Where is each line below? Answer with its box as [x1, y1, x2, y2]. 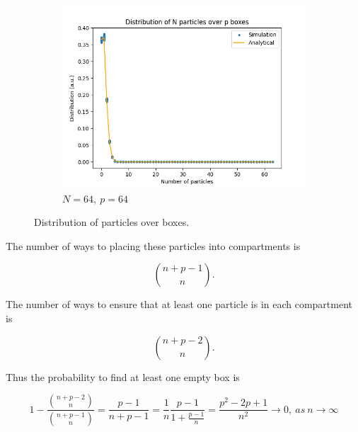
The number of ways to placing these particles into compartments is [6, 238, 301, 253]
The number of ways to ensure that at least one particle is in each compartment [6, 297, 353, 312]
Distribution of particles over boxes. [34, 215, 190, 229]
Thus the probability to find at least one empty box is [6, 369, 240, 384]
